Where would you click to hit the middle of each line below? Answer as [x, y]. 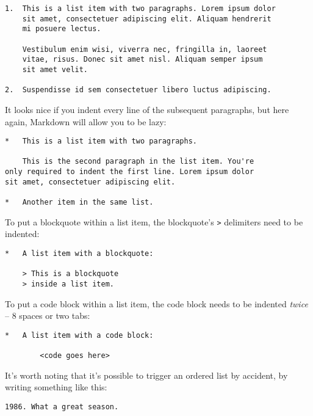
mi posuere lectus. [62, 29]
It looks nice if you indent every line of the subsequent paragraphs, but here [147, 109]
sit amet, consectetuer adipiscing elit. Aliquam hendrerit [147, 19]
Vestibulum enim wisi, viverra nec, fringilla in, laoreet [145, 49]
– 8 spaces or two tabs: [48, 316]
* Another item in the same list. [79, 203]
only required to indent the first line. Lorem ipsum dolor [130, 172]
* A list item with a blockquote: [79, 253]
